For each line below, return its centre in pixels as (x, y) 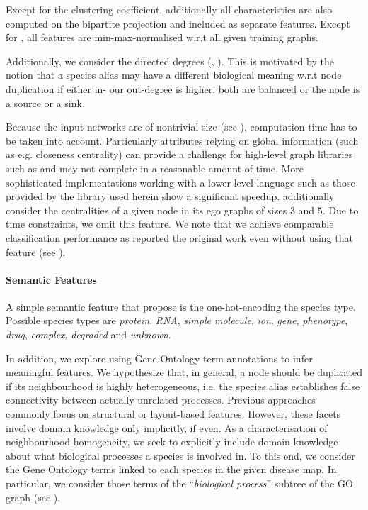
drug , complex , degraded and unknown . (88, 334)
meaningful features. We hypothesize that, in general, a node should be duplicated (184, 372)
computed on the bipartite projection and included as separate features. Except (178, 23)
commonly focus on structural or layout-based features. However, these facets (173, 414)
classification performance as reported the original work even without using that (179, 237)
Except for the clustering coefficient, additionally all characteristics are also (169, 9)
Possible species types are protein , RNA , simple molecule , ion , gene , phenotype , (177, 320)
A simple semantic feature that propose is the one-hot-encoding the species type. (181, 306)
